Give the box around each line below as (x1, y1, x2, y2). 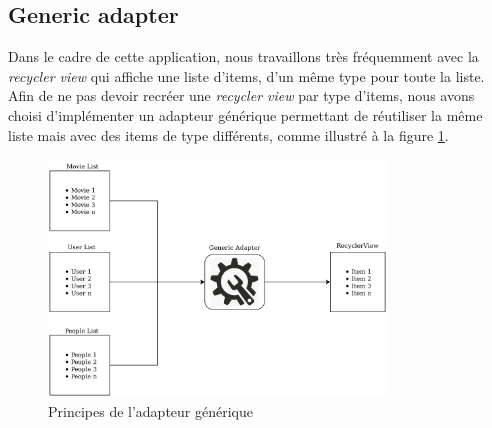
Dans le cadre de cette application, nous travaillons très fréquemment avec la (8, 46, 479, 67)
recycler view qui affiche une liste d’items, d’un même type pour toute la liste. (8, 65, 485, 86)
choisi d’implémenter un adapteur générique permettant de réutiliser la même (8, 104, 483, 125)
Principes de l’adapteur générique (48, 400, 253, 421)
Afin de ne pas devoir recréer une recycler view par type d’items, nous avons (8, 85, 475, 106)
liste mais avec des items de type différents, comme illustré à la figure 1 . (8, 124, 449, 145)
